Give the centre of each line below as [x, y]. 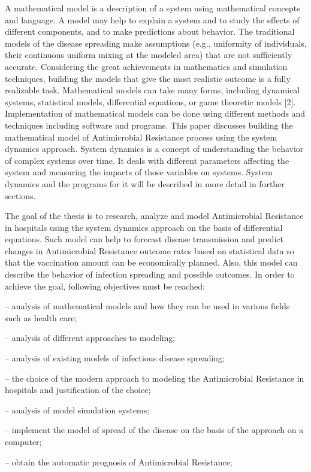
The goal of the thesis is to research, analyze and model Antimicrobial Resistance [154, 216]
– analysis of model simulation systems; [77, 409]
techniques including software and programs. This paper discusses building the [149, 125]
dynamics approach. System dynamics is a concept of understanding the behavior [154, 149]
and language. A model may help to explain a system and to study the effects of [152, 19]
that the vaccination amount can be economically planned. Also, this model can [151, 262]
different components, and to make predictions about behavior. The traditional [150, 31]
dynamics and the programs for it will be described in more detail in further [145, 183]
